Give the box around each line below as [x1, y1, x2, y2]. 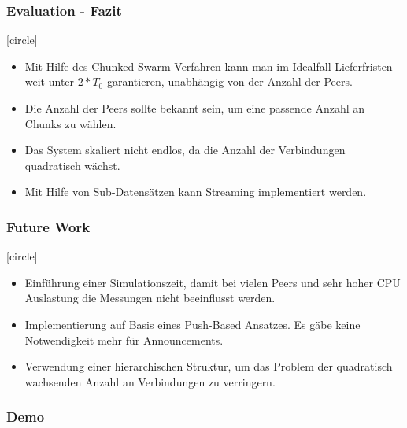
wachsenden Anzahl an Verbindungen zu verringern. [24, 373, 276, 389]
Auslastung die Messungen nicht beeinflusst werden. [24, 290, 276, 306]
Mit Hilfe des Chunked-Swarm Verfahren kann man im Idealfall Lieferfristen [24, 57, 393, 74]
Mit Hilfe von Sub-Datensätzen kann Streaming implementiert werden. [24, 183, 367, 200]
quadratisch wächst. [24, 157, 120, 173]
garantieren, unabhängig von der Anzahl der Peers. [106, 73, 353, 90]
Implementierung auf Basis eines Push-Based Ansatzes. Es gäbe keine [24, 315, 361, 332]
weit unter [24, 73, 75, 90]
